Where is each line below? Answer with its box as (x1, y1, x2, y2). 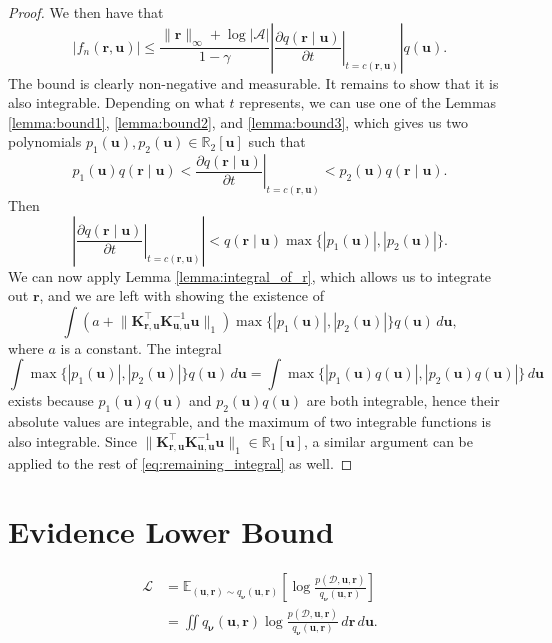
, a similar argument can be (304, 430, 473, 451)
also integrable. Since (8, 430, 137, 451)
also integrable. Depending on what (8, 92, 225, 113)
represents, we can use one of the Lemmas (239, 92, 497, 113)
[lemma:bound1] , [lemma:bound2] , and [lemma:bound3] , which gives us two (8, 111, 468, 132)
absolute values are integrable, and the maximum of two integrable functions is (8, 411, 492, 432)
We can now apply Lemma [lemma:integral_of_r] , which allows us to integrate (8, 265, 492, 286)
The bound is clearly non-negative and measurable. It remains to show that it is (8, 72, 499, 93)
